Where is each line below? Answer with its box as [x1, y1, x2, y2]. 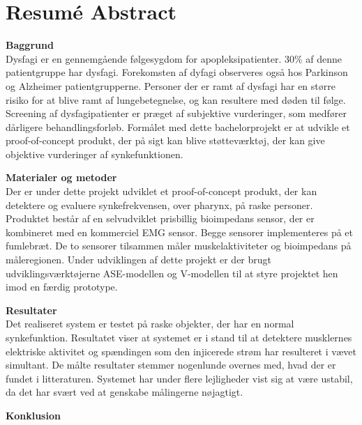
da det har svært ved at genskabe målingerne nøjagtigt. [6, 385, 243, 399]
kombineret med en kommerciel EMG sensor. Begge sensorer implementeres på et [6, 224, 354, 239]
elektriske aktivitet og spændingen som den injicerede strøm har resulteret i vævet [6, 343, 357, 358]
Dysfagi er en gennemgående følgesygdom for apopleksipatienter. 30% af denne [6, 51, 342, 65]
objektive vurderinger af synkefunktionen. [6, 146, 183, 161]
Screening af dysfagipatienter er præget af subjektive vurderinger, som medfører [6, 106, 347, 121]
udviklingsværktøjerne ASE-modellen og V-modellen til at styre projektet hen [6, 265, 338, 280]
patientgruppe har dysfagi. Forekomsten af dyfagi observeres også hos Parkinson [6, 65, 348, 79]
